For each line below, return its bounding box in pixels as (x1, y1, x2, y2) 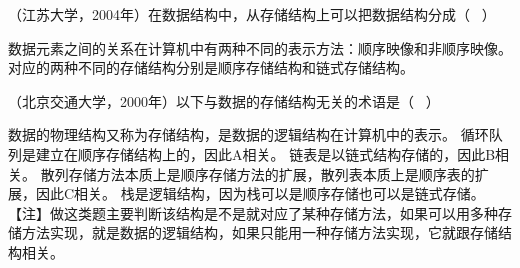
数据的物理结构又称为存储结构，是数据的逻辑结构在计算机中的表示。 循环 (8, 124, 489, 145)
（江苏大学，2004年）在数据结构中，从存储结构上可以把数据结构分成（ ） (8, 4, 496, 24)
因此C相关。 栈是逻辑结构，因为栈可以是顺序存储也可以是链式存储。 (35, 183, 485, 204)
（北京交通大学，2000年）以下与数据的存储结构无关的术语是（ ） (8, 90, 440, 111)
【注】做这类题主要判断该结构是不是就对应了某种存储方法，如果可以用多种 (8, 202, 498, 223)
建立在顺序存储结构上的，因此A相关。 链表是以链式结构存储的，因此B (35, 143, 496, 164)
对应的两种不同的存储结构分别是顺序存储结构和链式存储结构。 (8, 57, 414, 78)
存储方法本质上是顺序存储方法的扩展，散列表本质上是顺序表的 (68, 163, 475, 184)
